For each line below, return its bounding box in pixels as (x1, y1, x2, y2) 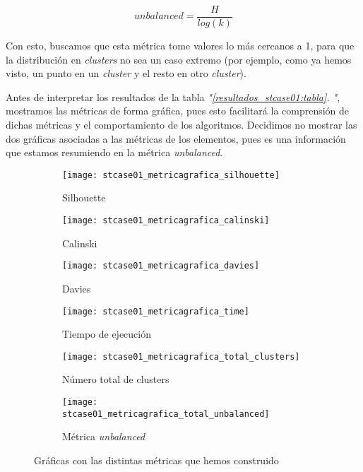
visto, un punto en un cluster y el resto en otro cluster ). (6, 66, 246, 81)
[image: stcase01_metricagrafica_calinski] (62, 216, 270, 226)
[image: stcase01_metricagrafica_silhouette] (62, 170, 280, 180)
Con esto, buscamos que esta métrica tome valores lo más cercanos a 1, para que (6, 38, 355, 53)
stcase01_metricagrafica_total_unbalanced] (62, 408, 270, 419)
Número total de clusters (62, 372, 169, 387)
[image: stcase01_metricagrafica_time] (62, 306, 249, 317)
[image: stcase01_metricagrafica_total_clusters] (62, 351, 300, 362)
